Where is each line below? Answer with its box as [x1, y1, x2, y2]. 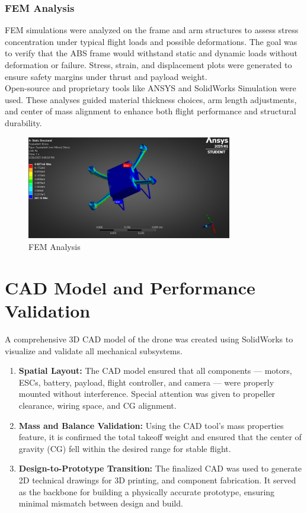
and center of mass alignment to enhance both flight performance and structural [5, 105, 296, 117]
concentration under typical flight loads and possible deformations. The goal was [5, 35, 298, 47]
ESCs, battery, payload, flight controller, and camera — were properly [18, 376, 274, 388]
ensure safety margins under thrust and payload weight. [5, 70, 207, 82]
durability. [5, 116, 42, 129]
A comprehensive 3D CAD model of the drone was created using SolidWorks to [5, 332, 293, 345]
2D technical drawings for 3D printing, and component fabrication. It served [18, 473, 296, 486]
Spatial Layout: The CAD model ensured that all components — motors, [18, 364, 292, 377]
